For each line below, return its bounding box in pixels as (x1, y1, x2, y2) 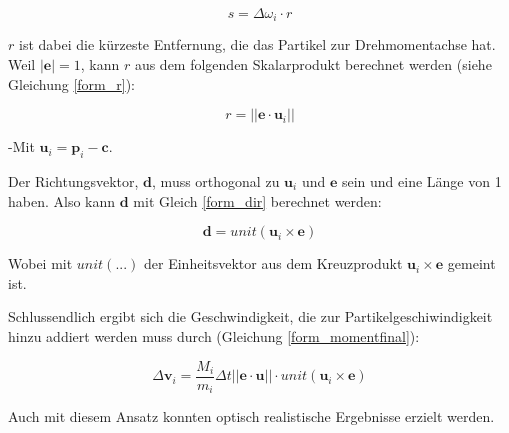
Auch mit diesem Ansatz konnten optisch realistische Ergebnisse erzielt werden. (8, 406, 495, 427)
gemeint (447, 253, 496, 274)
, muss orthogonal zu (152, 171, 280, 192)
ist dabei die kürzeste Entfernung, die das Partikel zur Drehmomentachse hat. (18, 34, 496, 55)
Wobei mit (8, 253, 73, 274)
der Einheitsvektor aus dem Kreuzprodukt (144, 253, 403, 274)
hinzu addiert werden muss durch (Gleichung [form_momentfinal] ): (8, 326, 420, 346)
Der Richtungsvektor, (8, 171, 139, 192)
